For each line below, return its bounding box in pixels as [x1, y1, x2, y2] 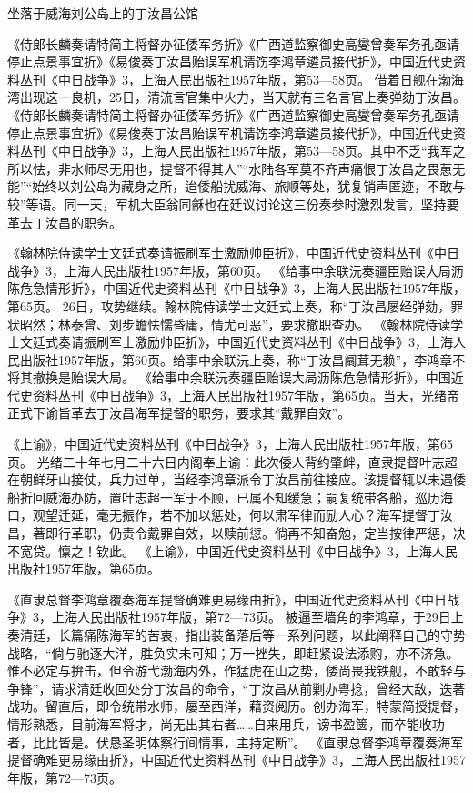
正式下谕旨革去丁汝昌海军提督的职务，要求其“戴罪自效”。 [7, 403, 351, 422]
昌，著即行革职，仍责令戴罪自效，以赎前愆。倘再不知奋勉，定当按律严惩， [7, 524, 453, 543]
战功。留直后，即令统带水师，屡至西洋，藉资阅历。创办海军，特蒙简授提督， [7, 696, 466, 716]
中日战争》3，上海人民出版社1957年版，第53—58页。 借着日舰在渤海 [57, 69, 464, 88]
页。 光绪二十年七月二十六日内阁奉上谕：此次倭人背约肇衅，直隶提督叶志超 [7, 452, 458, 471]
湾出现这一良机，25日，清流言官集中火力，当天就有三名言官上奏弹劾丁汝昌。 [7, 87, 466, 107]
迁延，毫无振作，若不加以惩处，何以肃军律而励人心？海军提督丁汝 [57, 505, 453, 524]
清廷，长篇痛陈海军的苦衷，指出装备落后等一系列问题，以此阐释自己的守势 [19, 625, 466, 644]
